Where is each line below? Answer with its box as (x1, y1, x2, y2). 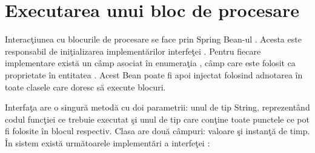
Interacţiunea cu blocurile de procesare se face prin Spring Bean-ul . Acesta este (5, 33, 302, 46)
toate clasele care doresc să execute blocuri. (5, 80, 166, 93)
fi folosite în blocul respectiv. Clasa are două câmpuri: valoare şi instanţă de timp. (5, 124, 310, 137)
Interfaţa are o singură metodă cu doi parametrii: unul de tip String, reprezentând (5, 101, 310, 114)
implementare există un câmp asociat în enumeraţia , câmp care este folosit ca (5, 56, 296, 69)
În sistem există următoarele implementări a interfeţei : (5, 136, 210, 149)
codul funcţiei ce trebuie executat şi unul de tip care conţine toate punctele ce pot (5, 112, 310, 125)
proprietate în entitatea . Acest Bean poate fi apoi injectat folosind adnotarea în (5, 68, 303, 81)
